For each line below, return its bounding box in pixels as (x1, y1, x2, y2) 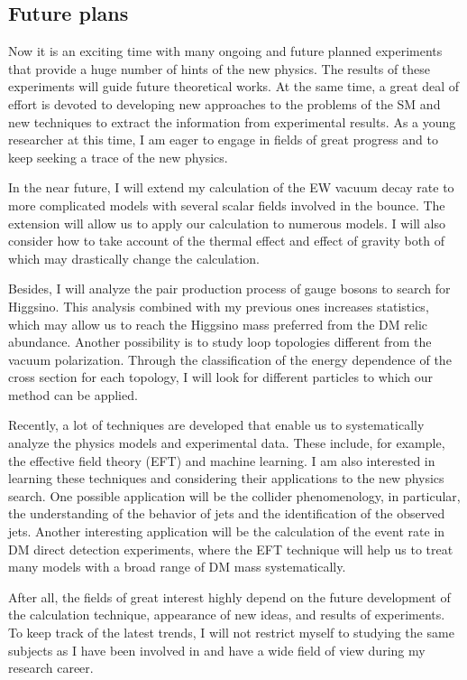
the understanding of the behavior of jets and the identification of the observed (8, 504, 445, 523)
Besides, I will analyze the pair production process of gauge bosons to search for (8, 279, 451, 298)
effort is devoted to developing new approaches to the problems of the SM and (8, 94, 441, 113)
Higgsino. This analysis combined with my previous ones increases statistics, (8, 296, 429, 315)
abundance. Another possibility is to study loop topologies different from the (8, 332, 432, 351)
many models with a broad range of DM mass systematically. (8, 557, 346, 576)
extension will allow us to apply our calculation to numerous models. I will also (8, 213, 446, 232)
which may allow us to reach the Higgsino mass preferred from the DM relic (8, 314, 428, 333)
